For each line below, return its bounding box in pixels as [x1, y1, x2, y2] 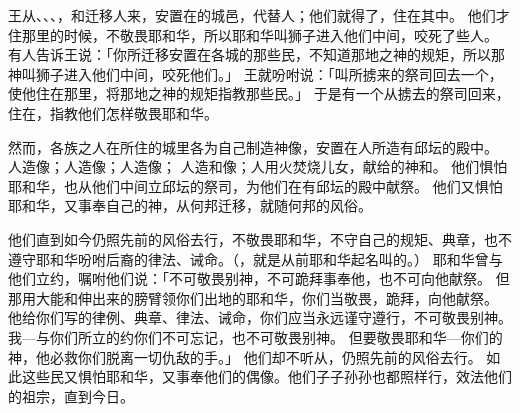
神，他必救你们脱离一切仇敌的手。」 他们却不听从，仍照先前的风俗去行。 [8, 346, 482, 367]
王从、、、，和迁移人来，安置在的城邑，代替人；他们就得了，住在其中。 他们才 [8, 5, 510, 25]
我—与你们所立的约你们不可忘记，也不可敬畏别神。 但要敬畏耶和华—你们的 [8, 326, 503, 347]
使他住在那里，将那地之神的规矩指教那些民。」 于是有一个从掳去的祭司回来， [8, 83, 510, 104]
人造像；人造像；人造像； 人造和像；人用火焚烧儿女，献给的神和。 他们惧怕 [8, 156, 508, 177]
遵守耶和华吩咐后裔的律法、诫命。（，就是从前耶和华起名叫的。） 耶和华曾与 [8, 248, 503, 269]
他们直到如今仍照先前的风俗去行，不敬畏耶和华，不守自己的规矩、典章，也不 [8, 228, 512, 249]
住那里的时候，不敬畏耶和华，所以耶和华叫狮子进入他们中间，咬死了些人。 [8, 24, 498, 45]
